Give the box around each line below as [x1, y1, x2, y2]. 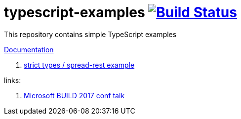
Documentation [4, 45, 54, 54]
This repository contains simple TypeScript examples [4, 30, 177, 39]
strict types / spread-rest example [24, 60, 135, 69]
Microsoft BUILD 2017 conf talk [24, 91, 125, 100]
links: [4, 76, 21, 84]
